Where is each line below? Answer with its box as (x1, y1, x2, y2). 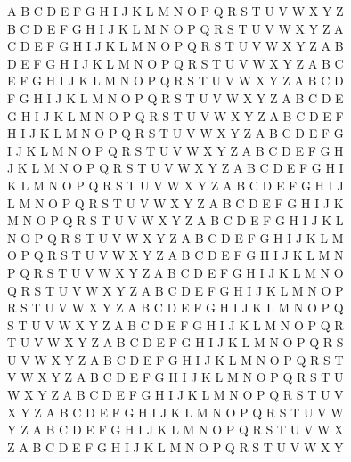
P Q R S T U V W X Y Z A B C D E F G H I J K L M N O (7, 263, 344, 281)
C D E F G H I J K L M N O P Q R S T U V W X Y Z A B (7, 36, 344, 55)
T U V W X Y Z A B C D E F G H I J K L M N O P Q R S (7, 333, 344, 352)
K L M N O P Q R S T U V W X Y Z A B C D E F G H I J (7, 175, 344, 194)
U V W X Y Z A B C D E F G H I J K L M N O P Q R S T (7, 350, 344, 369)
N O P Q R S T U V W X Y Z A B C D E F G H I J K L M (7, 228, 344, 247)
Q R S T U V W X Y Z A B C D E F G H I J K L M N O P (7, 280, 344, 299)
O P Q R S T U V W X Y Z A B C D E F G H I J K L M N (7, 246, 344, 264)
